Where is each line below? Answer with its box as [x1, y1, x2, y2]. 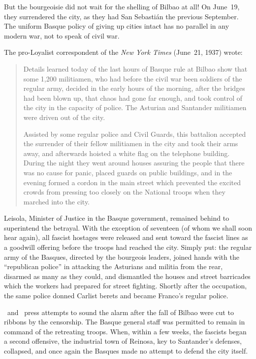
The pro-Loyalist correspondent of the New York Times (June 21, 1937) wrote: [4, 47, 243, 57]
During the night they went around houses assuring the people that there [23, 158, 245, 168]
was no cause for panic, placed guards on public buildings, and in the [23, 167, 232, 177]
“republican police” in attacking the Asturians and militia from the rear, [4, 261, 223, 272]
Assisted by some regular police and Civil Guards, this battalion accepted [23, 128, 246, 139]
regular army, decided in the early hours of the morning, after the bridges [23, 83, 245, 93]
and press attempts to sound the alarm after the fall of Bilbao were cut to [7, 307, 234, 317]
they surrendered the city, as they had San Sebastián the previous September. [4, 11, 239, 21]
